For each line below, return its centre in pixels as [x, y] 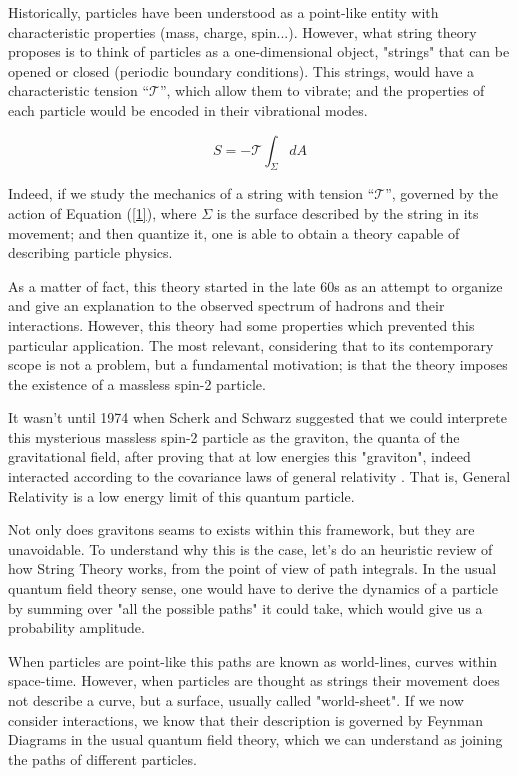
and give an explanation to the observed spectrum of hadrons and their [226, 305]
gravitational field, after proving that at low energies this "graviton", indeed [239, 456]
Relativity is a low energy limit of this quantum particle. [181, 495]
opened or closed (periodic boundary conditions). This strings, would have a [241, 70]
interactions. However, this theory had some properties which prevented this [241, 324]
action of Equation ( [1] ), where [102, 212]
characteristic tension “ [78, 90]
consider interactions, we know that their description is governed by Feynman [246, 719]
